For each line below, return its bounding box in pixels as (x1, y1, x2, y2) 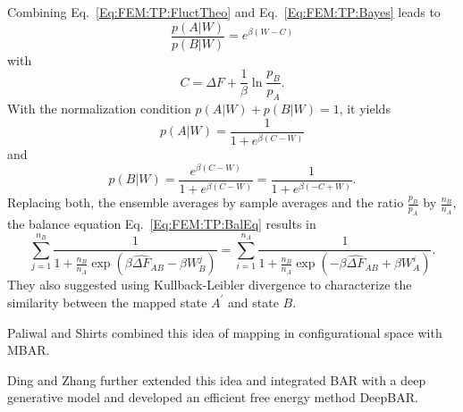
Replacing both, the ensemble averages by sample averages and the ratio (7, 193, 404, 212)
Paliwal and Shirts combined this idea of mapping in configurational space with (7, 323, 442, 341)
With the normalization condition (7, 99, 191, 118)
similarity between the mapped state (7, 292, 207, 311)
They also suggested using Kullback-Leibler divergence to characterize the (7, 275, 412, 294)
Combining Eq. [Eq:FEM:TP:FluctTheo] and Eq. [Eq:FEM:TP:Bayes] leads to (7, 3, 441, 21)
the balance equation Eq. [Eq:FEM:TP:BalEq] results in (7, 214, 316, 233)
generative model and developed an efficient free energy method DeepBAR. (7, 388, 418, 407)
